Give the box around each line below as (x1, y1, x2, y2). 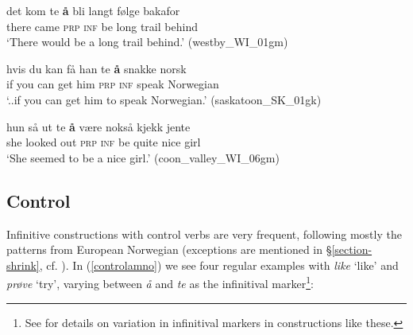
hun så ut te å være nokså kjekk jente (6, 118, 191, 134)
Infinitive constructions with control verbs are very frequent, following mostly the (6, 225, 402, 242)
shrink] (6, 256, 40, 273)
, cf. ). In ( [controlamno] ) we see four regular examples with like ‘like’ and (39, 256, 399, 273)
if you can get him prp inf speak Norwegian (6, 76, 219, 92)
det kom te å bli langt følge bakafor (6, 2, 180, 18)
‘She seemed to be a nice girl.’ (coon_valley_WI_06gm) (6, 149, 280, 166)
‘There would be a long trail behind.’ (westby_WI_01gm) (6, 33, 288, 50)
